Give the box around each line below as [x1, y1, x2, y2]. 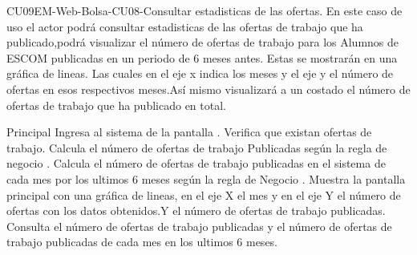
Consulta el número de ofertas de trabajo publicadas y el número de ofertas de [6, 217, 392, 234]
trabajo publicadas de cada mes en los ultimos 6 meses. [6, 233, 278, 250]
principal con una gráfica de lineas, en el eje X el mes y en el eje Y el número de [6, 186, 401, 203]
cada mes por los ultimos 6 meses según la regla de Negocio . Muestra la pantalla [6, 170, 406, 187]
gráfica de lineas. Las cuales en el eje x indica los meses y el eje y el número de [6, 65, 394, 82]
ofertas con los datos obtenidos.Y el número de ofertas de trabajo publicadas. [6, 202, 386, 219]
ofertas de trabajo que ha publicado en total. [6, 96, 226, 113]
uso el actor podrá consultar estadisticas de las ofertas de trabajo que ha [6, 18, 363, 34]
